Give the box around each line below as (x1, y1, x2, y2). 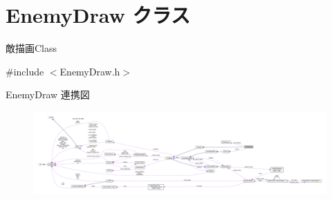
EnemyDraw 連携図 (6, 87, 90, 102)
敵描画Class (6, 41, 57, 55)
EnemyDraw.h (59, 64, 120, 78)
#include (6, 64, 44, 78)
